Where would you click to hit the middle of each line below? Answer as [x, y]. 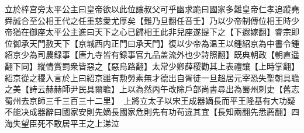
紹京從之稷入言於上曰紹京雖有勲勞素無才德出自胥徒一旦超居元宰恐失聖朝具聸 [152, 77]
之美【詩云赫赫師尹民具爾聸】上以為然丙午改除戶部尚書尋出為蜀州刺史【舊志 [152, 89]
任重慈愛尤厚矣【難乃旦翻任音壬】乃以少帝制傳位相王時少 [189, 20]
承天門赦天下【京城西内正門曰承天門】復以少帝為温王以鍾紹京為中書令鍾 [160, 43]
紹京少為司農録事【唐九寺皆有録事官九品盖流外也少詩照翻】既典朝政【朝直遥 [152, 55]
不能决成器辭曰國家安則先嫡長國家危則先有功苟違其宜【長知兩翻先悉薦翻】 [148, 112]
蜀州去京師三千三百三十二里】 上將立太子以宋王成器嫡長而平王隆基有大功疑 [150, 100]
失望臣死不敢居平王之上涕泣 [66, 123]
